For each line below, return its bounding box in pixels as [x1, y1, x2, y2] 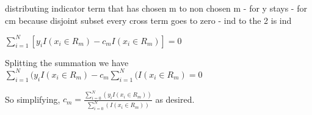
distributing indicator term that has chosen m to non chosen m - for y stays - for [5, 2, 307, 14]
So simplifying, [5, 92, 60, 105]
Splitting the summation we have [5, 56, 129, 69]
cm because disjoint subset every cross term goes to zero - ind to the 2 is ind [5, 13, 292, 26]
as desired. [155, 92, 195, 105]
